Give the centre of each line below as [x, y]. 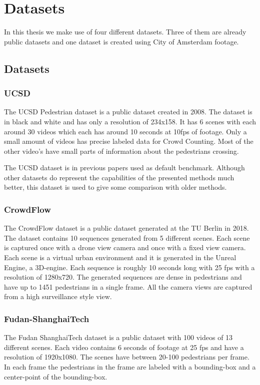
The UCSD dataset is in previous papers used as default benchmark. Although [124, 168]
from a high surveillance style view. [58, 296]
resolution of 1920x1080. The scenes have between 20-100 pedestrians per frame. [127, 357]
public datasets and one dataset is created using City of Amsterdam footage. [121, 41]
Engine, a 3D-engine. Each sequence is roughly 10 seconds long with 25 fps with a [129, 267]
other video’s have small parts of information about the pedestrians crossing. [121, 151]
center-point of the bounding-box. [56, 376]
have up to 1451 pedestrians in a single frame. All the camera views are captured [128, 286]
